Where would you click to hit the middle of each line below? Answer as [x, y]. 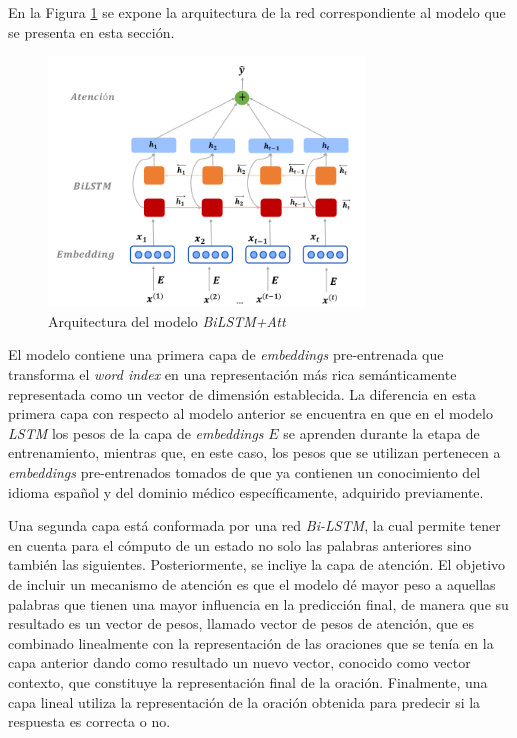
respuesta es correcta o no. [89, 721]
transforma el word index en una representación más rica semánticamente [232, 374]
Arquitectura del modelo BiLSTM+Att [167, 320]
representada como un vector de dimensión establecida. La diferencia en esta [242, 393]
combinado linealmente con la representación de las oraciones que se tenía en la [251, 642]
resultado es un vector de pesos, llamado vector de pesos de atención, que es [241, 623]
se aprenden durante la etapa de [381, 432]
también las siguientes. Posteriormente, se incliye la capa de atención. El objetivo [257, 564]
